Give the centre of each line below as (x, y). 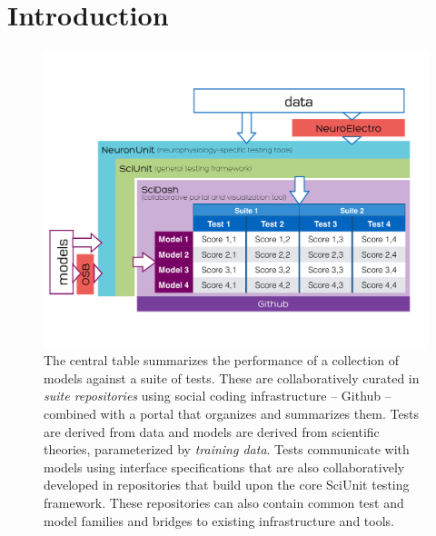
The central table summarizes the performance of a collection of (222, 360)
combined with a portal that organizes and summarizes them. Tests (232, 414)
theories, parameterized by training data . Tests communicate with (227, 449)
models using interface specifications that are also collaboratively (224, 467)
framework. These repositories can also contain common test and (224, 502)
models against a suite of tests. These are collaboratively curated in (232, 377)
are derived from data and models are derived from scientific (212, 431)
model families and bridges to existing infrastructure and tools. (219, 520)
